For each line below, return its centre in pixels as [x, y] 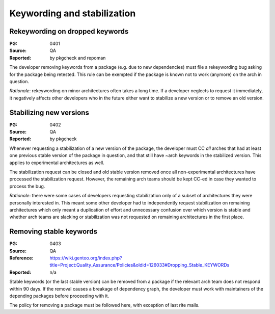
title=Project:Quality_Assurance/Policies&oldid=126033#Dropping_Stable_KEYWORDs [140, 265]
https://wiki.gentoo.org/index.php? [86, 258]
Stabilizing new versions [49, 112]
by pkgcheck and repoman [78, 58]
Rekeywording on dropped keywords [69, 31]
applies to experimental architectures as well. [57, 163]
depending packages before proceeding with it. [59, 296]
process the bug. [27, 186]
